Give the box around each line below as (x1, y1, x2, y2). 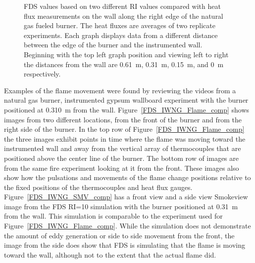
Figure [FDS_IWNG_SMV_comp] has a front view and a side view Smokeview (4, 191, 248, 202)
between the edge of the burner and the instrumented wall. (24, 39, 203, 50)
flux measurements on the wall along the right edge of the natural (24, 10, 223, 21)
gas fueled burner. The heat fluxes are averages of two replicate (24, 20, 215, 31)
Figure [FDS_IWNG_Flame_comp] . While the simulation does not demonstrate (4, 221, 251, 231)
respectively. (24, 69, 61, 79)
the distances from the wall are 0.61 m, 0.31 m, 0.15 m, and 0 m (24, 59, 224, 69)
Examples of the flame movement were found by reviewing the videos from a (4, 85, 236, 95)
